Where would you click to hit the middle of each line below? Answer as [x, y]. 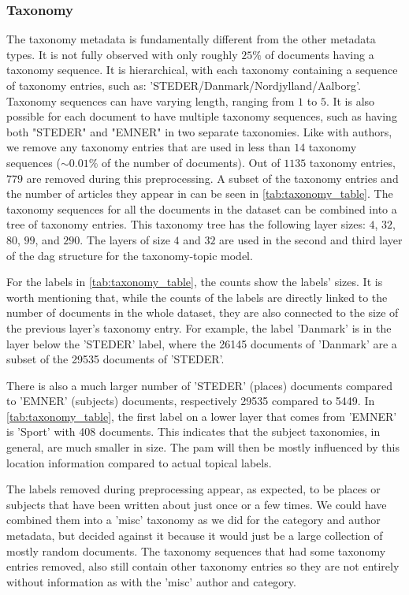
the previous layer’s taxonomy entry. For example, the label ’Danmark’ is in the [199, 327]
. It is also [350, 100]
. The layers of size [125, 239]
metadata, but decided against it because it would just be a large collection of [195, 535]
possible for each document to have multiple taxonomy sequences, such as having [202, 116]
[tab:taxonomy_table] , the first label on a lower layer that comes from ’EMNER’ [202, 416]
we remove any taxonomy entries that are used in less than [149, 147]
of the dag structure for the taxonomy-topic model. [130, 255]
